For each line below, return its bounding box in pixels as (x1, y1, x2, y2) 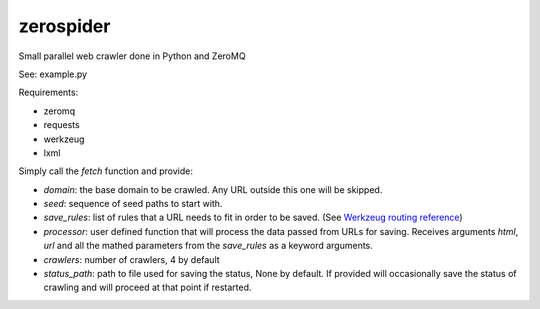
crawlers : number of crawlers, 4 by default (43, 253, 220, 265)
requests (43, 119, 80, 131)
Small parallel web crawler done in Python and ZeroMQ (18, 50, 246, 62)
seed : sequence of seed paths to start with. (43, 198, 223, 210)
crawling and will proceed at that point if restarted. (43, 281, 252, 294)
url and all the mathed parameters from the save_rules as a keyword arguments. (43, 240, 374, 252)
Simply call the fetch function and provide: (18, 165, 194, 177)
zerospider (18, 15, 111, 37)
